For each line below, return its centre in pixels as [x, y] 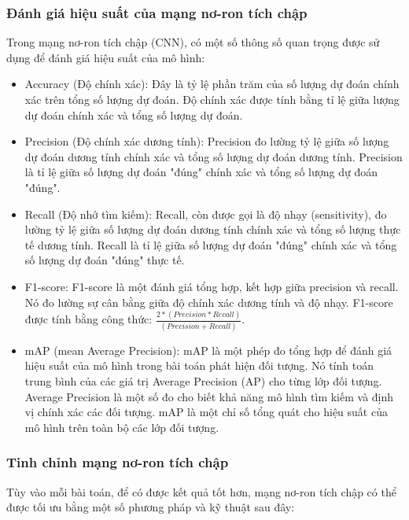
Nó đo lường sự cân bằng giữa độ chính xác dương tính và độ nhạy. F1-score [209, 302]
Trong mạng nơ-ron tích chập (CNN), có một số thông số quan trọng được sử [193, 42]
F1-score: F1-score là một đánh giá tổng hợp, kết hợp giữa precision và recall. [212, 286]
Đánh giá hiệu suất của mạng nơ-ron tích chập [157, 12]
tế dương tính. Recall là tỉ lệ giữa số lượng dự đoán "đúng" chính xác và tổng [211, 244]
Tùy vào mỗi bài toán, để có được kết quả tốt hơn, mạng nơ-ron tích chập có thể [201, 491]
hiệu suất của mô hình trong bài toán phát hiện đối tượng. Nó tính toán [199, 365]
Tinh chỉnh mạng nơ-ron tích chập [118, 462]
